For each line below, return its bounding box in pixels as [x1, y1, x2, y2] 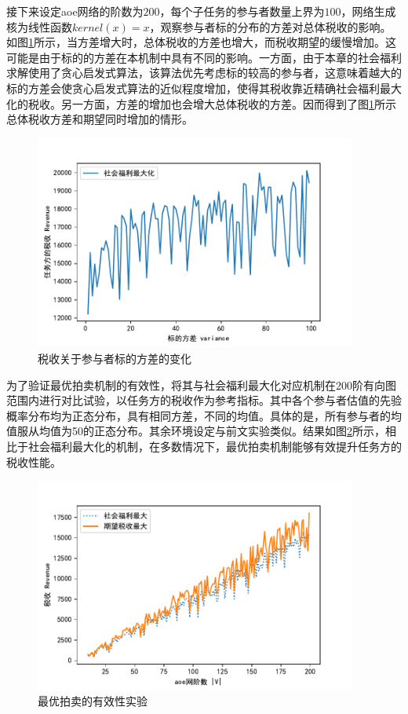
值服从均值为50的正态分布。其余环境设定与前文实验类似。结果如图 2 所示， [6, 423, 385, 439]
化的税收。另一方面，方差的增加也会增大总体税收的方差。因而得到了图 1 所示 [6, 95, 396, 112]
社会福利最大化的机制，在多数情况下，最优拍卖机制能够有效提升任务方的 [27, 438, 402, 454]
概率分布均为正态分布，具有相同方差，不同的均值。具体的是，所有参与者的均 [6, 407, 402, 423]
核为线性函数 [6, 18, 72, 35]
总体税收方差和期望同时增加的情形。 [6, 111, 193, 127]
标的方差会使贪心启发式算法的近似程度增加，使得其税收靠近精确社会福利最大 [6, 79, 402, 96]
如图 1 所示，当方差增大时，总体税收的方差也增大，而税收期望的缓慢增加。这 [6, 34, 396, 50]
